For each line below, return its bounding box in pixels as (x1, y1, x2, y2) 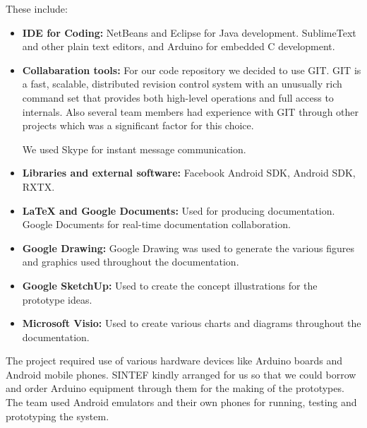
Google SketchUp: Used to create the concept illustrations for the (22, 278, 318, 292)
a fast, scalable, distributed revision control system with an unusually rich (22, 76, 342, 91)
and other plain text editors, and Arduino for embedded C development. (22, 39, 335, 54)
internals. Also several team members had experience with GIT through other (22, 104, 359, 119)
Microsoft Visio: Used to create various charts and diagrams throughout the (22, 316, 361, 331)
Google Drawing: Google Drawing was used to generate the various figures (22, 240, 355, 255)
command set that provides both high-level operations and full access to (22, 90, 334, 105)
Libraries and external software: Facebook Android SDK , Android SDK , (22, 165, 356, 180)
